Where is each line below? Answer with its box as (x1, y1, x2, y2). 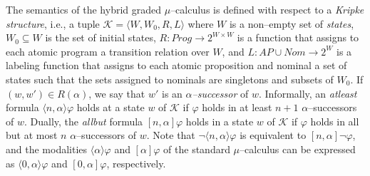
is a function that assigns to (237, 30, 359, 45)
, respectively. (106, 155, 166, 170)
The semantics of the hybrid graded (6, 2, 162, 16)
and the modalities (6, 141, 88, 156)
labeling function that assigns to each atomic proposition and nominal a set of (6, 58, 347, 73)
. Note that (146, 128, 195, 143)
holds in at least (202, 100, 272, 115)
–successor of (192, 86, 249, 100)
